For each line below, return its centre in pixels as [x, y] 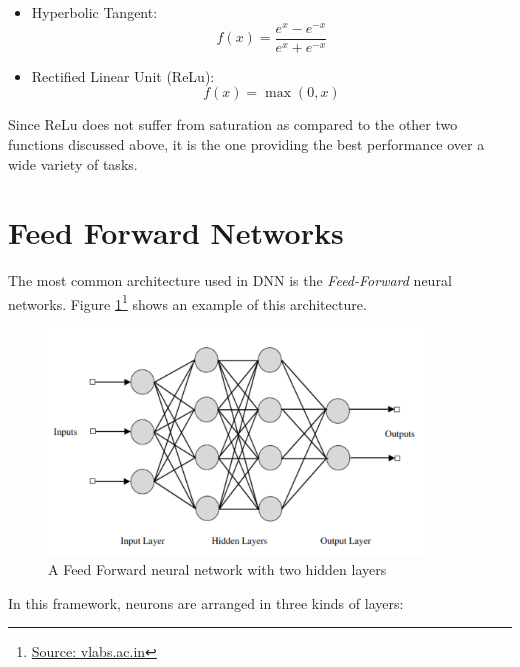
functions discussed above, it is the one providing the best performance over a [246, 143]
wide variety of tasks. [73, 163]
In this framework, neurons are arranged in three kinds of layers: [206, 602]
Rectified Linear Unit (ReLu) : [123, 75]
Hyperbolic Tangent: [94, 12]
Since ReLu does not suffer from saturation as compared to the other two [233, 124]
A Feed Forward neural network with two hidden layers [217, 569]
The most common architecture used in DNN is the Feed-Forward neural [230, 280]
